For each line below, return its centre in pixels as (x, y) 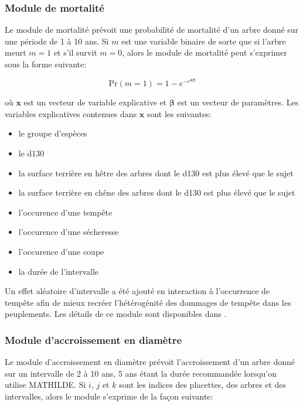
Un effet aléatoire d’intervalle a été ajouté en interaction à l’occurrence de (137, 291)
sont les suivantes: (179, 113)
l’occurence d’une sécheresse (69, 232)
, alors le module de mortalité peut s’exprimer (205, 52)
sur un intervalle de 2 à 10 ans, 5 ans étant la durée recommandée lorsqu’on (141, 373)
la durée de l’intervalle (58, 271)
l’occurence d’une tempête (65, 212)
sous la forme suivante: (46, 64)
